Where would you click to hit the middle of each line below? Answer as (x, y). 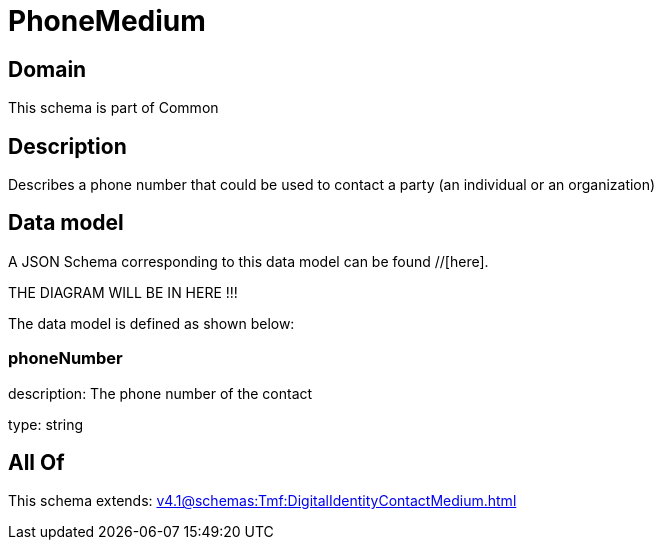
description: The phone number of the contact (160, 393)
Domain (47, 69)
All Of (36, 463)
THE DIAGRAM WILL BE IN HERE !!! (123, 292)
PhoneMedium (107, 21)
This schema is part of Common (113, 108)
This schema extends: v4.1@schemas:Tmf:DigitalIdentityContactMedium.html (262, 501)
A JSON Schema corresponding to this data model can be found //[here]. (248, 261)
